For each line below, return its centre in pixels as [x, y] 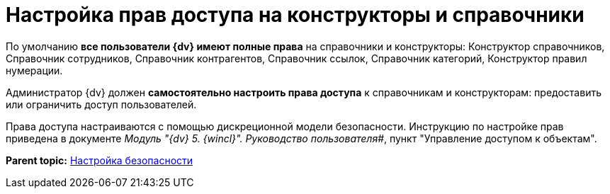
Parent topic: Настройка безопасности [100, 160]
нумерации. [34, 70]
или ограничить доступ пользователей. [101, 104]
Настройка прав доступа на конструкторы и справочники [295, 15]
